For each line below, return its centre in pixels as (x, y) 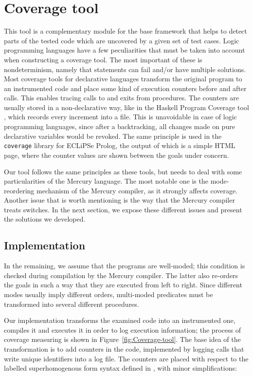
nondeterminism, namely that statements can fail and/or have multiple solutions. (125, 69)
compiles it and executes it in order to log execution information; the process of (122, 329)
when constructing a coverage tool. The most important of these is (103, 59)
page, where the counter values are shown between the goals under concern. (117, 155)
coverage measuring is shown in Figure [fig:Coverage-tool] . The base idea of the (122, 339)
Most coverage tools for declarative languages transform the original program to (123, 79)
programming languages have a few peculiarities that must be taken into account (125, 50)
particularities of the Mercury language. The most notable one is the (106, 181)
